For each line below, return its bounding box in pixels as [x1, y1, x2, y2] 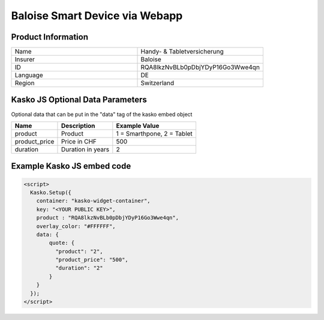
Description [61, 121, 95, 130]
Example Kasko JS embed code [11, 161, 131, 171]
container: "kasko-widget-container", [36, 198, 151, 204]
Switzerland [140, 79, 175, 87]
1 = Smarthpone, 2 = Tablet [116, 129, 193, 137]
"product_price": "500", [55, 256, 128, 264]
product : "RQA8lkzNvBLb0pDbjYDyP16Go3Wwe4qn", [36, 214, 179, 222]
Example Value [116, 121, 160, 130]
